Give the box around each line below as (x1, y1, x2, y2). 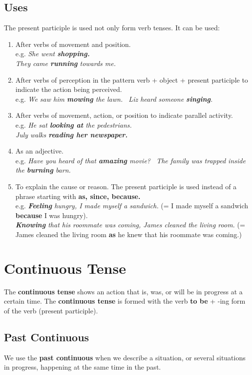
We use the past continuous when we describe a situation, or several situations (4, 352, 246, 362)
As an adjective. (15, 146, 63, 156)
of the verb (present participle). (4, 305, 98, 315)
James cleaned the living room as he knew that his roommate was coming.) (15, 229, 242, 239)
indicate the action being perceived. (15, 84, 122, 94)
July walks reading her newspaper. (15, 129, 128, 139)
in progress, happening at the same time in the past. (4, 362, 161, 372)
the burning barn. (15, 165, 71, 175)
